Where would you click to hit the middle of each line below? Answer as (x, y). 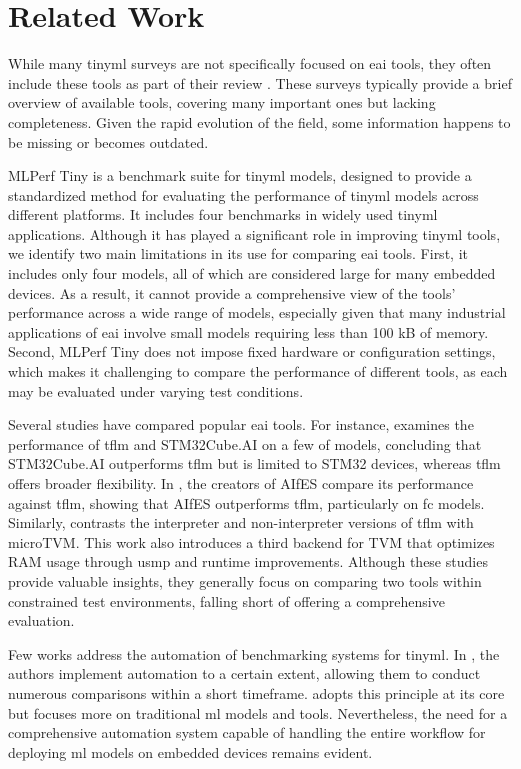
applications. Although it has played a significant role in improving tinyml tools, (254, 233)
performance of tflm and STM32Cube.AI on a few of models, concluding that (245, 443)
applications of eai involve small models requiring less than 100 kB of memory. (248, 331)
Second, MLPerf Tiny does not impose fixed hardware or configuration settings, (252, 351)
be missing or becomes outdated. (108, 141)
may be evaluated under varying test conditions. (156, 390)
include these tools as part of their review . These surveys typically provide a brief (260, 82)
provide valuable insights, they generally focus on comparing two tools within (245, 580)
